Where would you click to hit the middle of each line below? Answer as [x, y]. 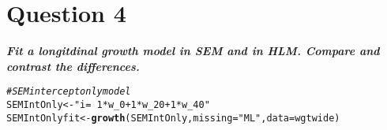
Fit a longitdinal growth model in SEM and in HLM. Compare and [193, 51]
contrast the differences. [73, 66]
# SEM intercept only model [69, 92]
